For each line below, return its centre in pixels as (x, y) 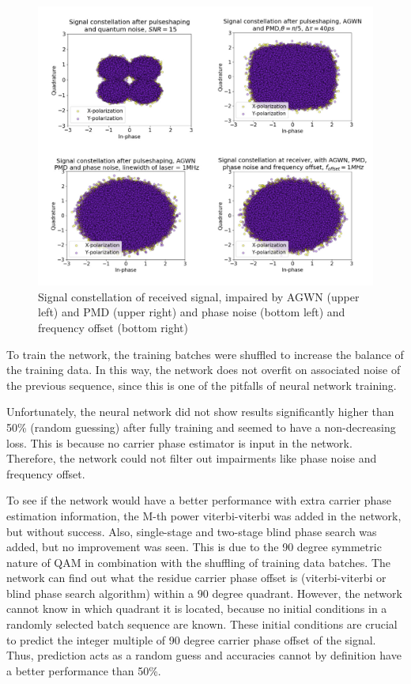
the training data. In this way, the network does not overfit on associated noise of (204, 370)
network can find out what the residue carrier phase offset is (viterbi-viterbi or (196, 578)
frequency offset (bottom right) (113, 327)
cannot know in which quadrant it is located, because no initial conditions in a (197, 608)
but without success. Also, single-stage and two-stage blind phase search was (192, 531)
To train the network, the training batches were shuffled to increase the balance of (205, 354)
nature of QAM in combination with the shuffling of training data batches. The (198, 562)
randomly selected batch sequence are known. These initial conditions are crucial (202, 624)
